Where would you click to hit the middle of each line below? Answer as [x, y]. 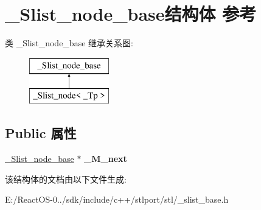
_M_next [106, 159]
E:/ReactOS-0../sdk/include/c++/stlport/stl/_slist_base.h [117, 199]
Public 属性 [41, 133]
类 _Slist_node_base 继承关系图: [69, 43]
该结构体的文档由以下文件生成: [66, 179]
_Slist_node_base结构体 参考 [131, 14]
